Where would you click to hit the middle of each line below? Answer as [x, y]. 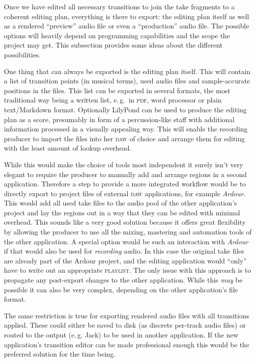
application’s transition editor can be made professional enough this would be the [127, 344]
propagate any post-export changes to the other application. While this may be [123, 280]
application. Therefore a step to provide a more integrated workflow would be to [125, 184]
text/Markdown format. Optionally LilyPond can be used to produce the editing [125, 109]
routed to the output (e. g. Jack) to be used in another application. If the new [121, 335]
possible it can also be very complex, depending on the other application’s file [121, 289]
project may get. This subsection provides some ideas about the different [114, 45]
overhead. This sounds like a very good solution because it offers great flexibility [125, 222]
